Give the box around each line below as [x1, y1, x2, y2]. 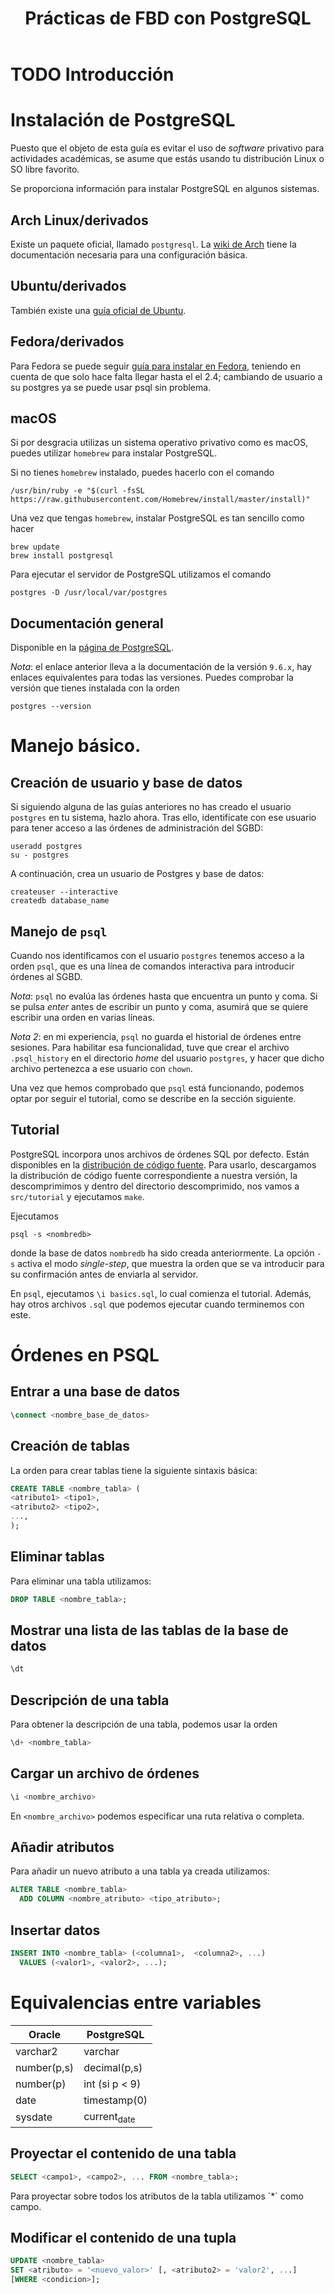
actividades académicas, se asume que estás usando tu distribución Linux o [10, 153, 325, 165]
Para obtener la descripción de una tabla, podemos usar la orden [10, 1718, 278, 1731]
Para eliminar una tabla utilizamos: [10, 1575, 152, 1587]
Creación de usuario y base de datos [10, 774, 243, 791]
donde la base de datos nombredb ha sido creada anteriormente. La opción [10, 1247, 315, 1259]
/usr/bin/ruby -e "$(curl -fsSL [10, 486, 145, 496]
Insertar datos [10, 1922, 101, 1939]
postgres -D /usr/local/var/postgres [10, 588, 168, 598]
